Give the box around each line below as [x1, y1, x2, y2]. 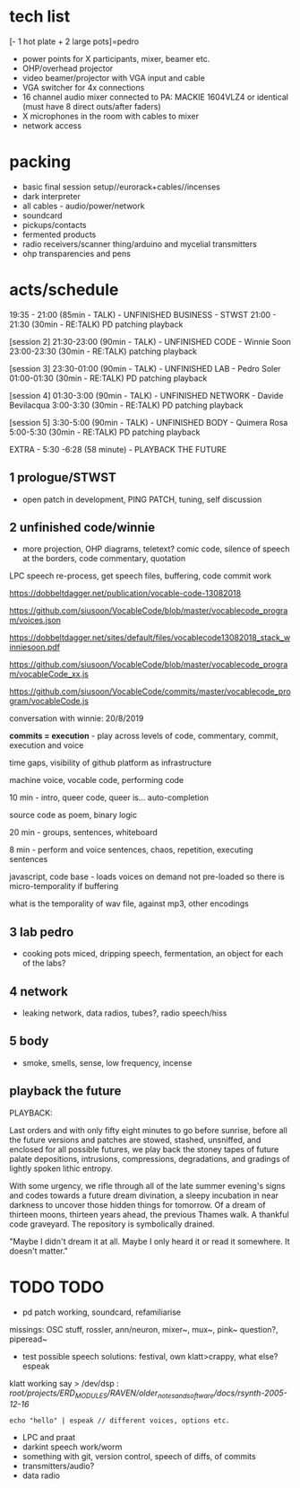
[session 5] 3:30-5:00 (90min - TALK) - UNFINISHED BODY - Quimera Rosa [9, 417, 288, 427]
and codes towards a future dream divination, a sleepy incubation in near [9, 1190, 279, 1201]
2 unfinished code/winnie [9, 520, 155, 535]
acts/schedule [9, 280, 119, 300]
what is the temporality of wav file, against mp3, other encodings [9, 898, 249, 909]
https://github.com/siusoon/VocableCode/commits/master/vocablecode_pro [9, 686, 291, 697]
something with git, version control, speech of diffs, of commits [21, 1451, 257, 1462]
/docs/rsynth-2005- [213, 1387, 288, 1398]
